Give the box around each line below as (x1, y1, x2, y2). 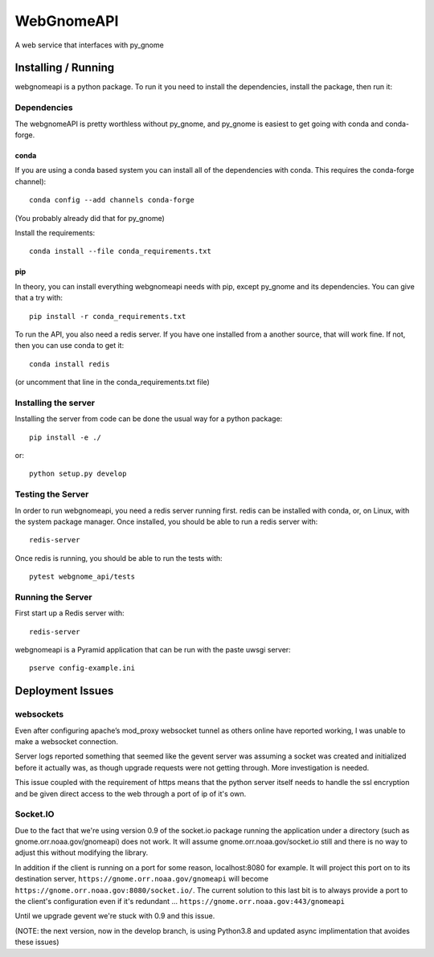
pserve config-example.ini (29, 664, 136, 673)
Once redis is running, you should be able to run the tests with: (14, 553, 223, 562)
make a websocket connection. (14, 736, 118, 746)
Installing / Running (14, 61, 115, 75)
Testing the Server (14, 489, 89, 500)
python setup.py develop (29, 469, 127, 478)
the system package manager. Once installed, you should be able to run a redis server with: (14, 517, 318, 526)
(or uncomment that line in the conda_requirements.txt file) (14, 378, 211, 387)
